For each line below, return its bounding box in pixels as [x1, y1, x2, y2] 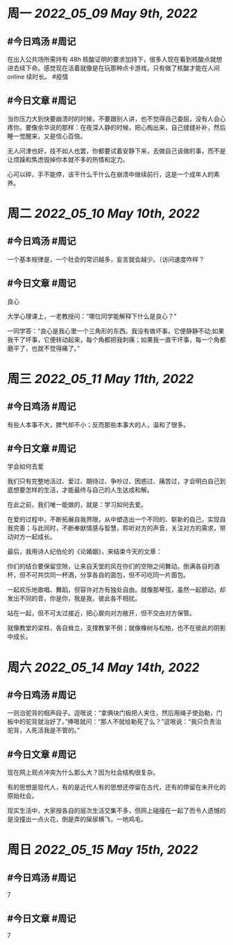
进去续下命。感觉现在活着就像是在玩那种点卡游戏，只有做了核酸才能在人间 [7, 64, 220, 72]
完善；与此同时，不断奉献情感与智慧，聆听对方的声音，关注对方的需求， [12, 524, 220, 533]
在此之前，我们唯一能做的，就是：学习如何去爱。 [7, 501, 147, 509]
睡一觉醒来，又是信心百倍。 [7, 132, 87, 140]
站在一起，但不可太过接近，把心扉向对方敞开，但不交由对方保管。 [7, 609, 196, 617]
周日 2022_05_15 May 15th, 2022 [7, 842, 199, 858]
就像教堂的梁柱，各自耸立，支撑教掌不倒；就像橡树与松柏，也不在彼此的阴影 [7, 624, 226, 632]
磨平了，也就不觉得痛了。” [7, 344, 80, 352]
